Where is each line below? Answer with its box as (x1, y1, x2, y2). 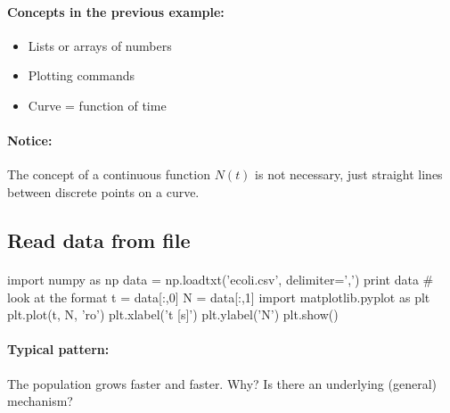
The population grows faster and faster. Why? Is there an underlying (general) (7, 374, 438, 392)
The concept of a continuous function (7, 165, 210, 184)
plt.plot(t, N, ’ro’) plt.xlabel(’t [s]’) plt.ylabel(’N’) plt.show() (7, 305, 339, 324)
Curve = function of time (28, 95, 167, 114)
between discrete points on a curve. (7, 182, 200, 201)
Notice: (7, 131, 53, 150)
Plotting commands (28, 66, 135, 85)
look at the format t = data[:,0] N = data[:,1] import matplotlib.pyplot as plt (7, 287, 430, 306)
